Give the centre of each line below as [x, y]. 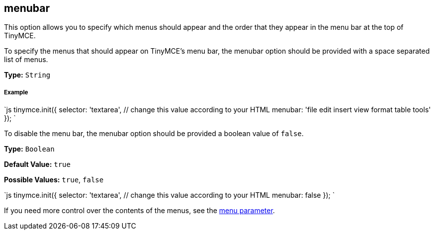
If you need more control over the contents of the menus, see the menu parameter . [139, 211]
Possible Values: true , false [54, 180]
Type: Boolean [29, 149]
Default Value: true [37, 164]
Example [16, 92]
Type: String [27, 75]
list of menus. [26, 60]
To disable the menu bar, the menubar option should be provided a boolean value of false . [154, 134]
